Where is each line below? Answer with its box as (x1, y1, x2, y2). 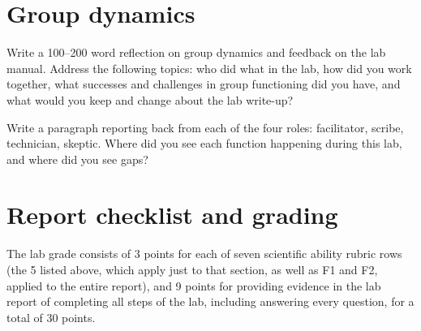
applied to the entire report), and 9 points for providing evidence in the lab (6, 277, 381, 294)
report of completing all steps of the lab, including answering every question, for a (6, 293, 415, 310)
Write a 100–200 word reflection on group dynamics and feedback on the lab (6, 44, 386, 61)
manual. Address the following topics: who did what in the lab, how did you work (6, 59, 412, 76)
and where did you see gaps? (6, 150, 148, 167)
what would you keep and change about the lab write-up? (6, 91, 294, 108)
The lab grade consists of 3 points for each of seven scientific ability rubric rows (6, 245, 402, 262)
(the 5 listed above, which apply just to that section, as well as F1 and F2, (6, 261, 378, 277)
